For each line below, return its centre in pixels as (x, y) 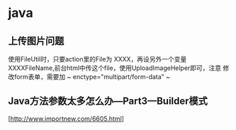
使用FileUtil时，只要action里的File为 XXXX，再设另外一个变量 (97, 59)
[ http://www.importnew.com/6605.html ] (66, 119)
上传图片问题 (36, 41)
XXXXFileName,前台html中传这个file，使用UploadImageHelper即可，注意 (115, 68)
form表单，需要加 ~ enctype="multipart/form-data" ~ (92, 77)
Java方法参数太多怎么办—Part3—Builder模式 (108, 101)
